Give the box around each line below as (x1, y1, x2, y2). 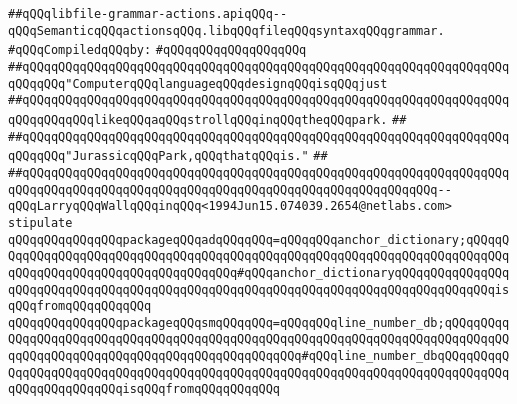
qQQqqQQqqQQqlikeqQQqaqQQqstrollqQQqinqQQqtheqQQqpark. (8, 112, 388, 127)
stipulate (8, 215, 73, 230)
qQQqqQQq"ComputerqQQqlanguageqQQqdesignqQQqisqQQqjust (8, 76, 388, 91)
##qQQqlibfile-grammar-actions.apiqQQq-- (8, 7, 288, 21)
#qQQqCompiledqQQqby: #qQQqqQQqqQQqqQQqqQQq (8, 43, 307, 58)
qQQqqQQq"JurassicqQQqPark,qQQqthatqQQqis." (8, 149, 309, 164)
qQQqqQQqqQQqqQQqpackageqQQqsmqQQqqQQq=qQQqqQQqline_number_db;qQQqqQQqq (8, 315, 510, 330)
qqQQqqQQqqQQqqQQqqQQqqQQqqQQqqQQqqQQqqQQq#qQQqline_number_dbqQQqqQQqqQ (8, 349, 510, 364)
